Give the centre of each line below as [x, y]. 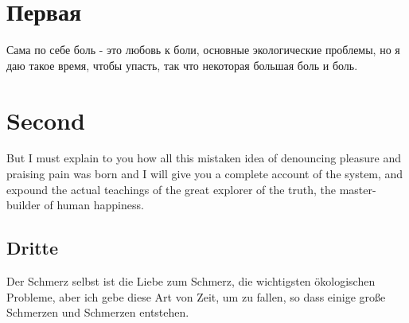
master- [358, 189]
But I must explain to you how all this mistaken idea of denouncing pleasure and [204, 158]
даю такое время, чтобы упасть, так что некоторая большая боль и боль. [182, 65]
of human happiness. [94, 205]
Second [46, 120]
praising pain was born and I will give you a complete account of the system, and [205, 174]
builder [23, 205]
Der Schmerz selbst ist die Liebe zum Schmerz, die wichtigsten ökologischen [191, 281]
